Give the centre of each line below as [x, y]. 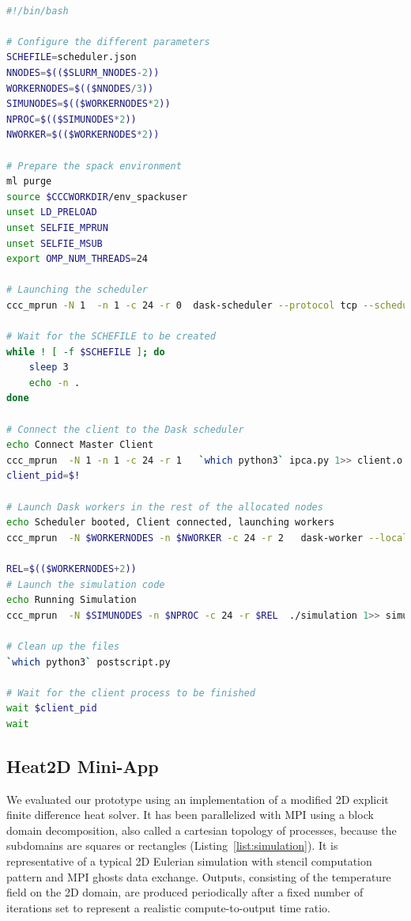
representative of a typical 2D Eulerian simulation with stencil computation [189, 861]
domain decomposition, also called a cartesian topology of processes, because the [202, 830]
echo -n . [55, 383]
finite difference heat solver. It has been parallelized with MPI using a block [190, 815]
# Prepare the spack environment [94, 166]
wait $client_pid [52, 709]
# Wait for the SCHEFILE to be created [111, 337]
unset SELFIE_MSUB [55, 243]
